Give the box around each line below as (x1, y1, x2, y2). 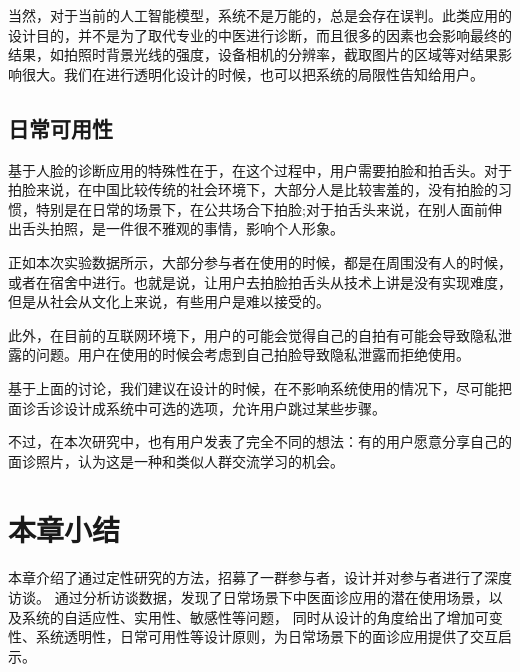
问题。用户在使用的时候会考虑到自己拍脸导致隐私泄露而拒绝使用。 (35, 344, 470, 365)
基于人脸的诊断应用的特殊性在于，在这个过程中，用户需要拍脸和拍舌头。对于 (8, 159, 512, 180)
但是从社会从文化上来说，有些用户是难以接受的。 (8, 291, 330, 312)
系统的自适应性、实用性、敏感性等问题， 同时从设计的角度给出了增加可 (21, 606, 489, 627)
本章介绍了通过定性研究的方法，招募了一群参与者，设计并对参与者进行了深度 (8, 567, 512, 588)
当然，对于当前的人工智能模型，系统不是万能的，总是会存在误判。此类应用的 (8, 5, 512, 25)
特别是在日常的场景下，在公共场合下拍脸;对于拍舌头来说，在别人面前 (35, 198, 488, 219)
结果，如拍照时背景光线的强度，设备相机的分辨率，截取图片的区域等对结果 (8, 44, 498, 65)
